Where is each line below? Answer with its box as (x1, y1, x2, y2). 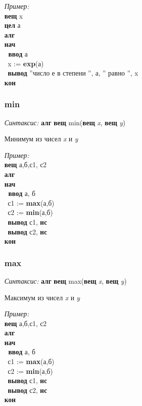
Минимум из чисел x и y (4, 134, 78, 144)
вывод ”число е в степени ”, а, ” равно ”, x (8, 68, 139, 78)
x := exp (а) (7, 58, 44, 68)
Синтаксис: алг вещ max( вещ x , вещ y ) (4, 275, 127, 286)
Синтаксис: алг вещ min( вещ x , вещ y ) (4, 117, 125, 127)
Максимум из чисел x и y (4, 292, 80, 302)
